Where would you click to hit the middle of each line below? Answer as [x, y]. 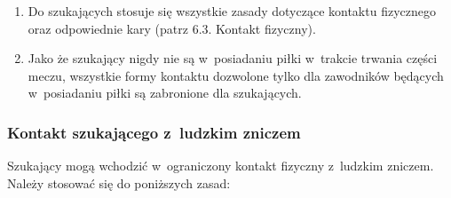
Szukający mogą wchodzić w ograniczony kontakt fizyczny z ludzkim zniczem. [221, 166]
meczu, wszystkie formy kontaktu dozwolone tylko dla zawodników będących [236, 75]
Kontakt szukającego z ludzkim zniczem [154, 132]
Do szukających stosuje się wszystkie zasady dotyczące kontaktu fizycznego [232, 11]
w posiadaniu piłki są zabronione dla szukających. [165, 93]
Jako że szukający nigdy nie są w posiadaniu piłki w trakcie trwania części [233, 58]
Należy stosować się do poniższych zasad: [119, 182]
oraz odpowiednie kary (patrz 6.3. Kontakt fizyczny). [172, 28]
